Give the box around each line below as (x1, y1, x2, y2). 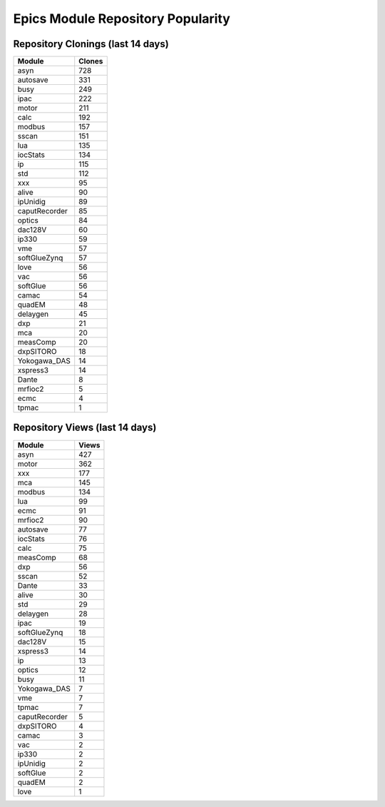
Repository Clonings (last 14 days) (13, 38, 169, 50)
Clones (78, 56, 103, 66)
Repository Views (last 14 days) (13, 422, 157, 434)
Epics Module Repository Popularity (13, 11, 231, 26)
